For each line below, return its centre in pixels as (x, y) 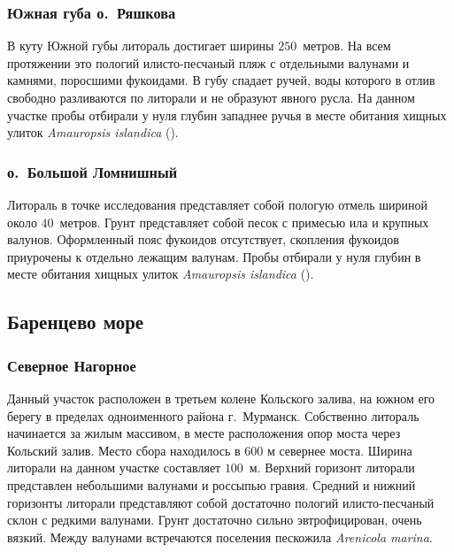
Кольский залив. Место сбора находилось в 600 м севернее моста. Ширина (210, 450)
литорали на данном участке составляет (114, 468)
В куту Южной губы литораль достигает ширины (141, 46)
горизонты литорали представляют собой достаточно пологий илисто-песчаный (221, 502)
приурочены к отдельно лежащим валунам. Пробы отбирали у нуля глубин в (214, 256)
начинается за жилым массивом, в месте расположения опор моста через (204, 433)
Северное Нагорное (72, 365)
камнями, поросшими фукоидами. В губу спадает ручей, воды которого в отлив (221, 80)
